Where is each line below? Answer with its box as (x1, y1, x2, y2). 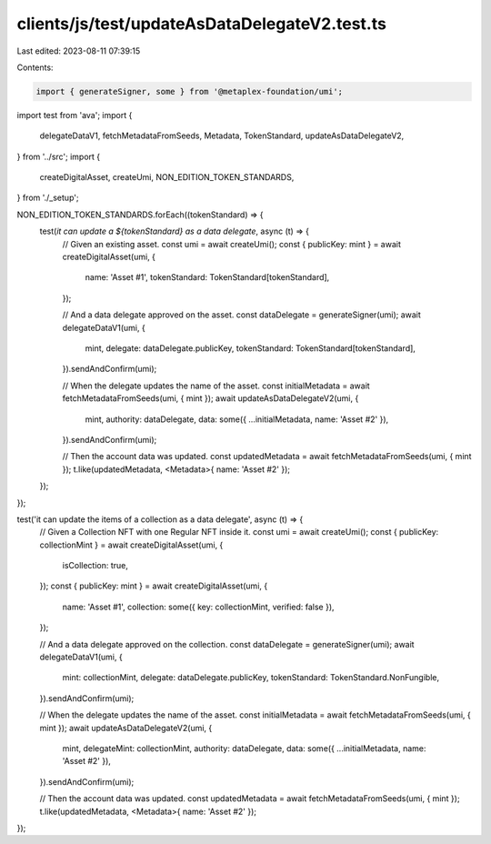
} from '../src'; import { (16, 151, 101, 162)
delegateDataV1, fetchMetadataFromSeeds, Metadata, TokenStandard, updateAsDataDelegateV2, (39, 130, 405, 141)
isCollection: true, (62, 560, 129, 571)
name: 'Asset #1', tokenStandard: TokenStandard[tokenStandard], (85, 272, 330, 283)
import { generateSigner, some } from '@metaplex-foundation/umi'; (35, 86, 344, 96)
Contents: (16, 62, 54, 73)
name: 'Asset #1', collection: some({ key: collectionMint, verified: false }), (62, 601, 336, 612)
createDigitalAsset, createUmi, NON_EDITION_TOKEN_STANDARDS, (39, 172, 295, 183)
